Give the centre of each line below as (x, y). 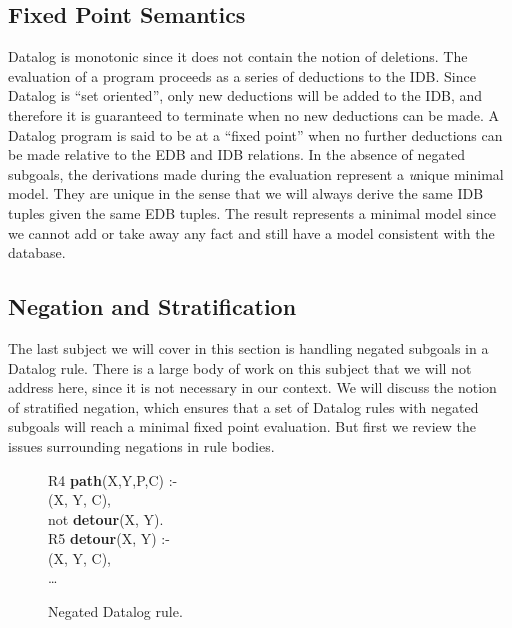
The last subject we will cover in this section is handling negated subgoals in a (248, 347)
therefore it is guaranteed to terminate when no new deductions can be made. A (254, 114)
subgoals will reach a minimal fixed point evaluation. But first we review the (242, 426)
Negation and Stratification (152, 306)
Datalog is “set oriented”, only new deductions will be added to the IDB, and (245, 95)
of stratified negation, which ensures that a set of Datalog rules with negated (243, 406)
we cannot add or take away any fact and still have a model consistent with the (251, 232)
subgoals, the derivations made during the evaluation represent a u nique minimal (256, 173)
